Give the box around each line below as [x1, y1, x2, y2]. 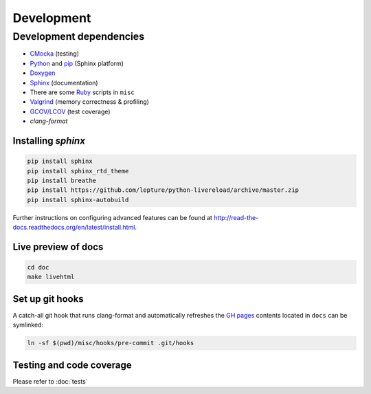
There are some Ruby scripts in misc [30, 88, 135, 96]
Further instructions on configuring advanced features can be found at [12, 213, 213, 221]
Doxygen [30, 69, 56, 77]
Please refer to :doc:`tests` [12, 377, 88, 385]
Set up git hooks [12, 293, 84, 305]
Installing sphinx [12, 135, 86, 146]
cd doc [27, 263, 49, 272]
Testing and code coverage [12, 359, 132, 371]
